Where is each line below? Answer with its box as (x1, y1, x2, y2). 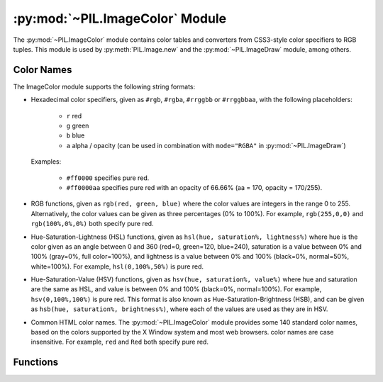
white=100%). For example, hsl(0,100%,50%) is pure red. (30, 262, 204, 271)
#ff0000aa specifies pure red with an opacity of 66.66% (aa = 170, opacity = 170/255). (66, 183, 323, 191)
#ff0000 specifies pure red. (66, 174, 150, 182)
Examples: (30, 157, 62, 166)
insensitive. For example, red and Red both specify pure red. (30, 337, 209, 347)
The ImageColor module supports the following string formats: (13, 82, 196, 91)
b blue (66, 131, 85, 140)
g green (66, 121, 89, 130)
